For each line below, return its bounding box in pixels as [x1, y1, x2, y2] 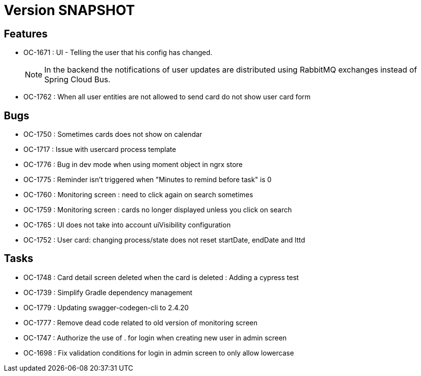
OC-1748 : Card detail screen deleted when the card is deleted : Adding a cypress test [23, 273, 299, 282]
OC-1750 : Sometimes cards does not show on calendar [23, 130, 202, 139]
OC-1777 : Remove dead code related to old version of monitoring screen [23, 318, 257, 327]
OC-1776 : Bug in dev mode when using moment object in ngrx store [23, 160, 243, 169]
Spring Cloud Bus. [44, 75, 110, 85]
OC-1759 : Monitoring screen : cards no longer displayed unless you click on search [23, 206, 292, 214]
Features [4, 27, 48, 40]
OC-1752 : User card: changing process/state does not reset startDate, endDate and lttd [23, 236, 305, 244]
